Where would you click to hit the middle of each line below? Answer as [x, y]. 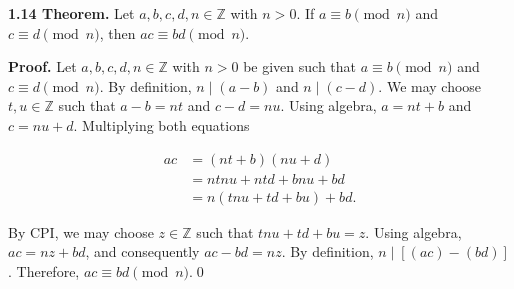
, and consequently [142, 251]
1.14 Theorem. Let [71, 13]
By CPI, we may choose [81, 231]
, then [117, 32]
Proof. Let [42, 66]
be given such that [300, 66]
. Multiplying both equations [161, 124]
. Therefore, [44, 270]
